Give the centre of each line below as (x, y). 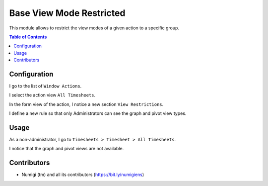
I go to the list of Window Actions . (45, 86)
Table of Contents (28, 37)
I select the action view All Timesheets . (52, 95)
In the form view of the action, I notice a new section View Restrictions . (86, 104)
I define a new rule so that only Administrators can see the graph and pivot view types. (98, 113)
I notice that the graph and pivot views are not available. (67, 149)
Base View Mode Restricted (67, 13)
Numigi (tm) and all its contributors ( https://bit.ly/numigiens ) (83, 175)
